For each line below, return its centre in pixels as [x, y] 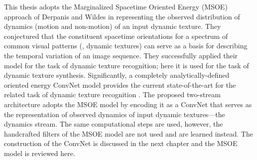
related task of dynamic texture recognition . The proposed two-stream [112, 94]
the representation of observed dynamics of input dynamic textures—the [115, 114]
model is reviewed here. [40, 153]
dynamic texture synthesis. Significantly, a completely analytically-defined [117, 75]
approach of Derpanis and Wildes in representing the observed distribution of [122, 16]
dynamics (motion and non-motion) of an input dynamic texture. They [113, 26]
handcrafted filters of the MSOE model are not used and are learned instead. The [128, 133]
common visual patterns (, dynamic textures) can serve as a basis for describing [126, 46]
